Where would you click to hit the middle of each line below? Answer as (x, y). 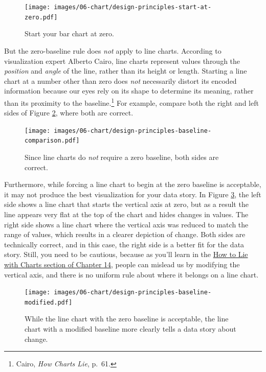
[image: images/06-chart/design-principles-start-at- (118, 7)
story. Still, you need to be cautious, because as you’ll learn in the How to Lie (126, 254)
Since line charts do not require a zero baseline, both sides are (122, 157)
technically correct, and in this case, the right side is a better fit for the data (124, 244)
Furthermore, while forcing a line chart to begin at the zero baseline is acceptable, (133, 184)
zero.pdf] (41, 17)
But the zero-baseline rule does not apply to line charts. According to (113, 50)
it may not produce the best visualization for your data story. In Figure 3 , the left (133, 194)
